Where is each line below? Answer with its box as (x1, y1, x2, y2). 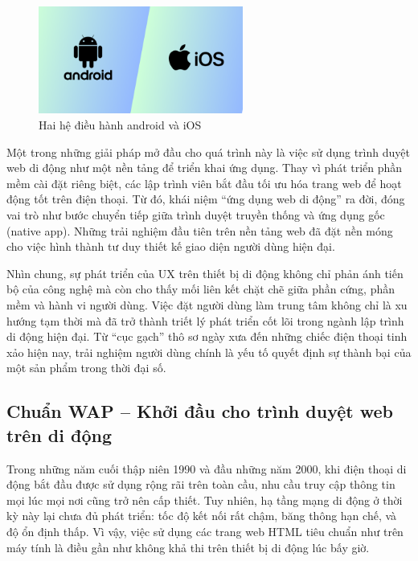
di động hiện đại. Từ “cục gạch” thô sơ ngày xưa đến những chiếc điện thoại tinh (6, 328, 408, 345)
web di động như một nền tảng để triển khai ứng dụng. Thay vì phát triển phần (6, 159, 403, 176)
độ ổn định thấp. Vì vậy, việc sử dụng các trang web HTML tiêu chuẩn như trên (6, 522, 404, 539)
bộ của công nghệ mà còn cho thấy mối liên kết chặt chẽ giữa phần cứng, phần (6, 280, 395, 297)
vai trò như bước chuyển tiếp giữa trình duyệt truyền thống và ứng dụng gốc (6, 207, 385, 223)
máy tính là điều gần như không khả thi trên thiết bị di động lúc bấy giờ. (6, 538, 370, 555)
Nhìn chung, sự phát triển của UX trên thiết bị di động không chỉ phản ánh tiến (6, 264, 404, 281)
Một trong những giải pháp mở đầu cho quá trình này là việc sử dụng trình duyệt (6, 143, 410, 160)
